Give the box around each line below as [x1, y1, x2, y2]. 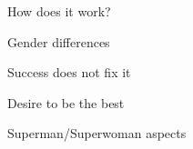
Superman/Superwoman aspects [7, 124, 187, 143]
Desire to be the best [7, 93, 125, 112]
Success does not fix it [7, 63, 131, 82]
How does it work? [7, 2, 111, 20]
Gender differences [7, 32, 110, 51]
